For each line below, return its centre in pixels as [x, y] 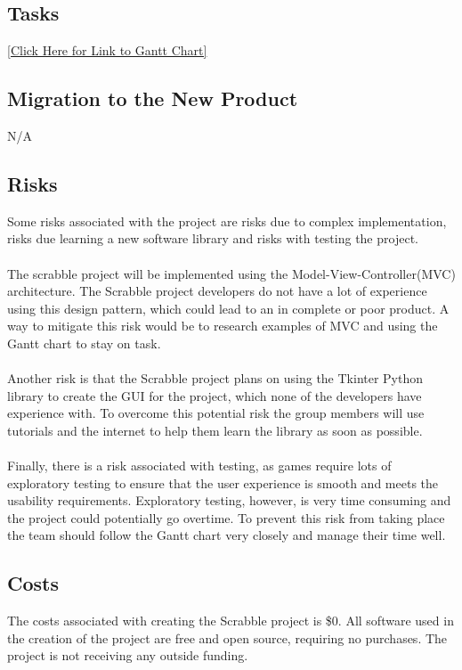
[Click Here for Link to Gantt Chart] [107, 50]
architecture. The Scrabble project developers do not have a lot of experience [217, 291]
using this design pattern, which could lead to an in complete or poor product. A [228, 308]
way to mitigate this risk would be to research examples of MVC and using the [223, 326]
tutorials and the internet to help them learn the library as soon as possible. [215, 430]
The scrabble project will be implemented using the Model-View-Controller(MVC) [231, 273]
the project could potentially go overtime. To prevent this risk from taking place [226, 517]
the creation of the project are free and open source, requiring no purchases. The [227, 637]
